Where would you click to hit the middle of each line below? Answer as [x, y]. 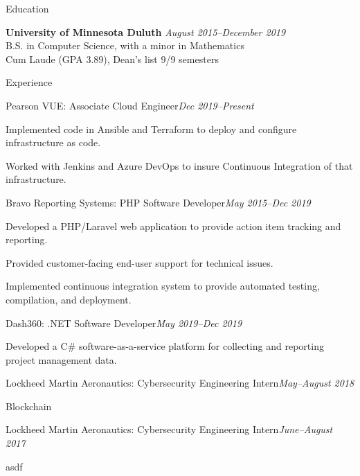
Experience [29, 82]
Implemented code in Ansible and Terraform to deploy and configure [151, 129]
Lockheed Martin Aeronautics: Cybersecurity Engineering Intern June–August [169, 429]
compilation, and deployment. [69, 299]
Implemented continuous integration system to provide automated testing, [163, 286]
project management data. [61, 359]
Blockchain [29, 406]
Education [27, 8]
